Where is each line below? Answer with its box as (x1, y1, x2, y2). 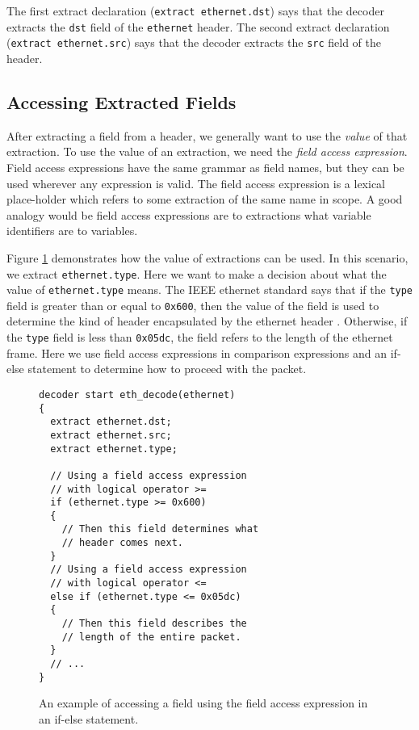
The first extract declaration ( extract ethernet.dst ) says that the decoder (6, 2, 384, 19)
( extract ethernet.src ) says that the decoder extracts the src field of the (6, 34, 382, 51)
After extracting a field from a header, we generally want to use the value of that (6, 127, 408, 144)
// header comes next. (61, 537, 183, 549)
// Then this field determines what (61, 523, 259, 535)
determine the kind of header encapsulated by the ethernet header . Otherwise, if (6, 313, 408, 329)
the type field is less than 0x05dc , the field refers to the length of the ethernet (6, 329, 393, 346)
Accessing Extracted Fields (6, 89, 237, 114)
